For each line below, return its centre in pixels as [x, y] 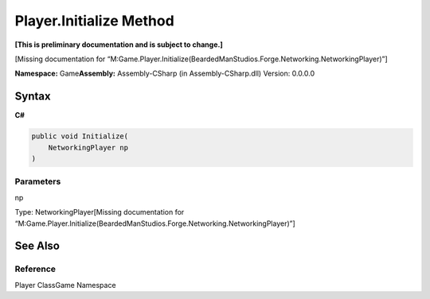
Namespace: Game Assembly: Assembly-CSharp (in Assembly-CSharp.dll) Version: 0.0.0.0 [164, 74]
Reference [35, 269]
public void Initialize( [80, 136]
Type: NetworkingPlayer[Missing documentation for [100, 212]
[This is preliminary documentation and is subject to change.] [119, 45]
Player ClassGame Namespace [65, 285]
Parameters [38, 181]
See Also [37, 246]
